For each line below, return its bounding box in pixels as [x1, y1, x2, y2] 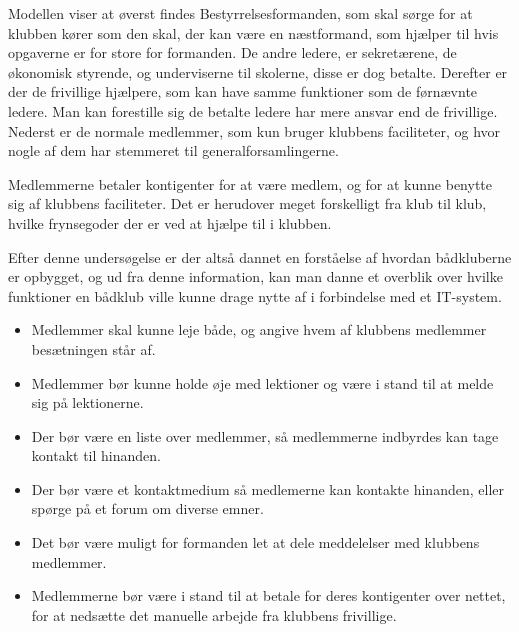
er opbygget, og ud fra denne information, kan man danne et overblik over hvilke [8, 266, 503, 287]
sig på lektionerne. [31, 392, 144, 413]
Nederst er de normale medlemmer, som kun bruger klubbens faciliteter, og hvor [8, 120, 501, 141]
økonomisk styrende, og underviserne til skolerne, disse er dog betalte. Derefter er [8, 61, 508, 82]
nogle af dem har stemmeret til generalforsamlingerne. [8, 140, 339, 161]
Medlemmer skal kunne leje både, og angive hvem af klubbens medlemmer [31, 319, 487, 340]
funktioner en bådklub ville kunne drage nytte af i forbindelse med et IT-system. [8, 285, 502, 306]
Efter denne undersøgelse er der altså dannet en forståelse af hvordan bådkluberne [8, 246, 512, 267]
